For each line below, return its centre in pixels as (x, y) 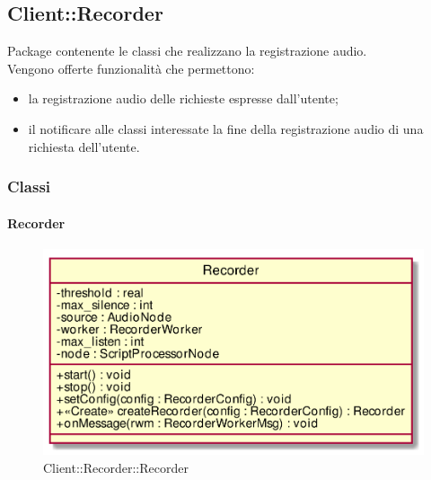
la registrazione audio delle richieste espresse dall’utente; (183, 98)
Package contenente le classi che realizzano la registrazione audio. (187, 51)
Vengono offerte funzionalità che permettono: (131, 68)
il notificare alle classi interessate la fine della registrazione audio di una (226, 128)
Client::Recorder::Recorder (116, 467)
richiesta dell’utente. (84, 146)
